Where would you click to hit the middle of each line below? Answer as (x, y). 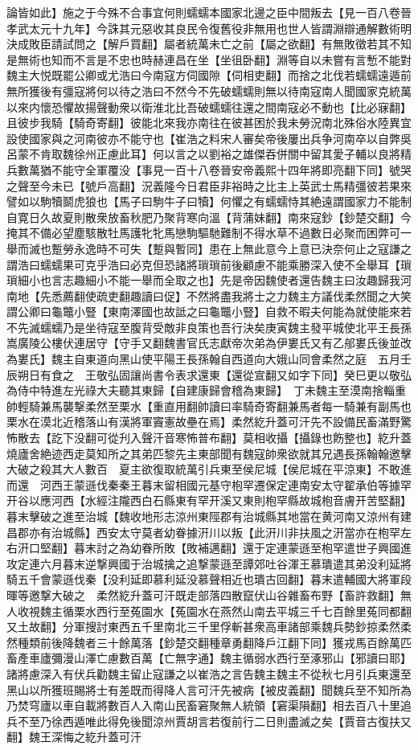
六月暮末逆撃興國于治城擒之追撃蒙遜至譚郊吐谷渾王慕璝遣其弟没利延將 (225, 563)
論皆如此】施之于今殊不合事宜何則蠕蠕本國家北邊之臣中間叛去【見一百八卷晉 (209, 12)
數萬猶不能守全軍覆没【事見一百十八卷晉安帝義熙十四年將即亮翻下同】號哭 (214, 169)
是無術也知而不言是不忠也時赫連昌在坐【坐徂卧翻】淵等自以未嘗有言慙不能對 (209, 59)
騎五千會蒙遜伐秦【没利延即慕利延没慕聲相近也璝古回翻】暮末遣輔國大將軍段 (209, 579)
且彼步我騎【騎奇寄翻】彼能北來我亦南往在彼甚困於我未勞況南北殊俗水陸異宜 (209, 123)
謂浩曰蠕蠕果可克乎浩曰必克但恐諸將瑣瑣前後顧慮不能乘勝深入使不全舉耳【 (203, 264)
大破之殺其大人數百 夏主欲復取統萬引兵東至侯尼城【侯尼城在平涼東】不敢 (203, 469)
